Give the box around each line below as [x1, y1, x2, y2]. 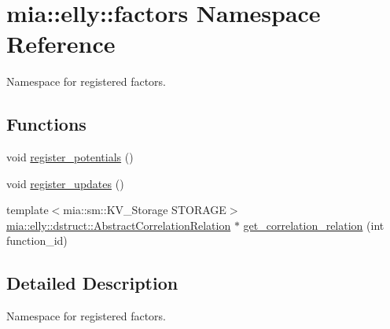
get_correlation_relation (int [243, 216, 384, 233]
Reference [6, 28, 116, 60]
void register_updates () [6, 175, 124, 191]
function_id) [6, 232, 68, 249]
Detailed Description [6, 271, 178, 295]
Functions [6, 112, 86, 136]
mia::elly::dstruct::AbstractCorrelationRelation [6, 216, 231, 233]
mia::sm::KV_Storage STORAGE [63, 201, 226, 218]
